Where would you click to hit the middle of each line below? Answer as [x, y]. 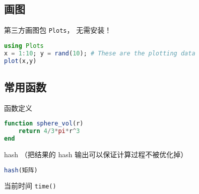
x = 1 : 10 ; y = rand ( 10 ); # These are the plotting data [100, 53]
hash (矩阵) [21, 170]
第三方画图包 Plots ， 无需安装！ [58, 30]
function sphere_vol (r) [44, 124]
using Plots [24, 46]
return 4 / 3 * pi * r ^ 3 [49, 131]
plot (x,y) [20, 61]
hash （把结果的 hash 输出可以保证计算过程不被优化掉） [96, 154]
